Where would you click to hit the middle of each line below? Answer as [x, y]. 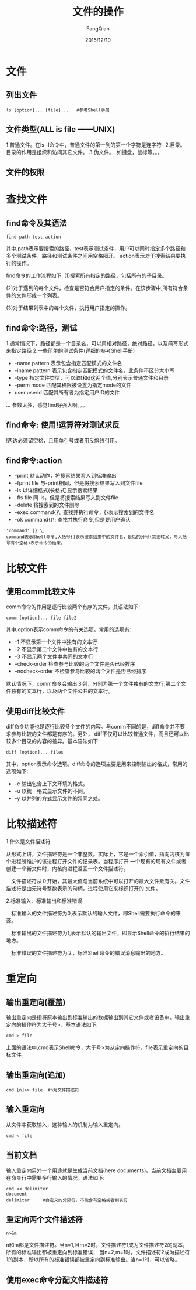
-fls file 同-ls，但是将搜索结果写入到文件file [66, 498]
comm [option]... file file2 [41, 618]
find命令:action [34, 460]
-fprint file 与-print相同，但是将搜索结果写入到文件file [78, 483]
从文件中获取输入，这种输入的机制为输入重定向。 [65, 1124]
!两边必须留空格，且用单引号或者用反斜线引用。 [63, 440]
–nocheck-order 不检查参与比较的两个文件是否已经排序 [80, 671]
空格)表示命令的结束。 [42, 543]
